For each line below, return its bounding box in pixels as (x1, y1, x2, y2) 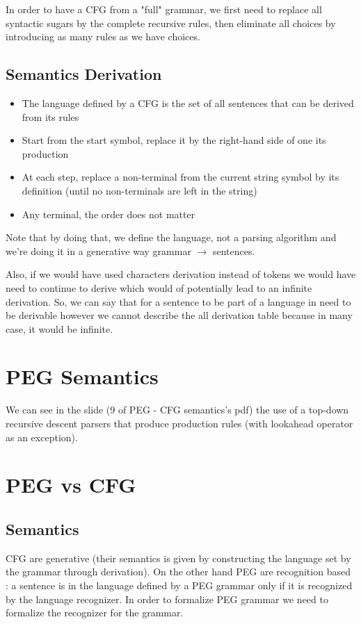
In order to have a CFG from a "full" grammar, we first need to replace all (6, 2, 322, 16)
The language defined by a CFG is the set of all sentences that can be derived (22, 95, 354, 110)
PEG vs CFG (6, 470, 136, 499)
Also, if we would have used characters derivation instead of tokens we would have (6, 267, 356, 281)
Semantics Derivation (6, 63, 162, 85)
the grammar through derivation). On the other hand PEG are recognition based (6, 564, 351, 579)
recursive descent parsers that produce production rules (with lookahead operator (6, 416, 353, 431)
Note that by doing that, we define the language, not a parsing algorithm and (6, 230, 337, 245)
